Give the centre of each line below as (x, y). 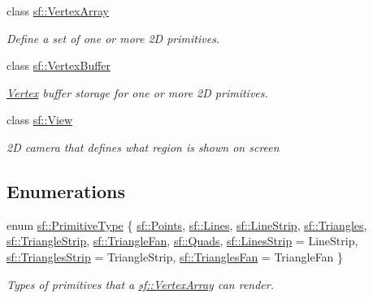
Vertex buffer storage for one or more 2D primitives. (137, 92)
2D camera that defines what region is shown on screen (143, 147)
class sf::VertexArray (58, 11)
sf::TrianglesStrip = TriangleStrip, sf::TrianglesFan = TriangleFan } (175, 256)
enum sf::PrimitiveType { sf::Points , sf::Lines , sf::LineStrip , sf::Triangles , (187, 225)
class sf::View (40, 120)
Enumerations (66, 190)
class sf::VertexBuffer (59, 65)
